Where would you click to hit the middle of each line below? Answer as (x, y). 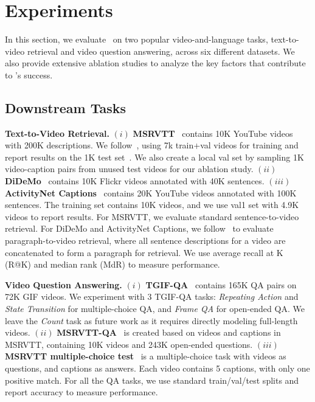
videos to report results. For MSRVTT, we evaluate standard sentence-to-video (152, 216)
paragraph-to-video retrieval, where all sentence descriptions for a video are (145, 241)
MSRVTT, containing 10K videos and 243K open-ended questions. (129, 344)
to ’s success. (29, 75)
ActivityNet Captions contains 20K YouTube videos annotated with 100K (151, 192)
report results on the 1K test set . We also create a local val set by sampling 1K (154, 157)
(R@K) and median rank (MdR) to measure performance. (112, 264)
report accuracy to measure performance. (81, 392)
